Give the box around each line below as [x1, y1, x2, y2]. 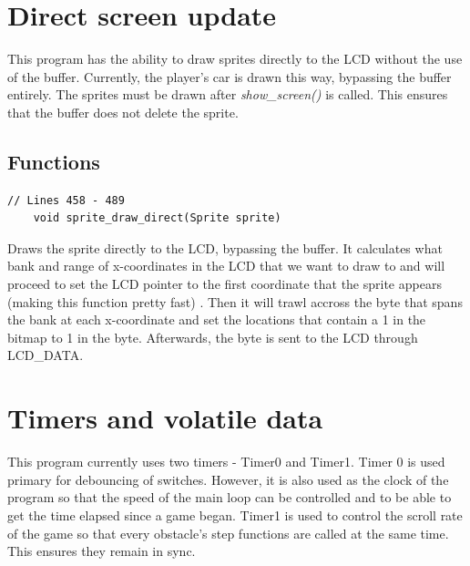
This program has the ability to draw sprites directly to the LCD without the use [7, 49, 463, 68]
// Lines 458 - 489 [7, 193, 125, 207]
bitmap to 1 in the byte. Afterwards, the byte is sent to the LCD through [7, 327, 418, 346]
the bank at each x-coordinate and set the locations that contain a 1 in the [7, 310, 426, 329]
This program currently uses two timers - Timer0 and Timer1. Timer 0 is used [7, 452, 445, 471]
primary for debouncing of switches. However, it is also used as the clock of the [7, 469, 449, 489]
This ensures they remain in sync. [7, 541, 196, 561]
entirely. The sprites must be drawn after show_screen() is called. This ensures [7, 85, 448, 104]
